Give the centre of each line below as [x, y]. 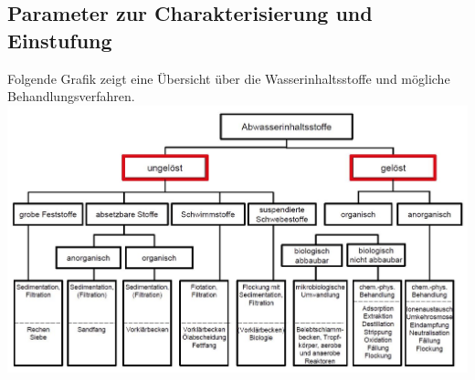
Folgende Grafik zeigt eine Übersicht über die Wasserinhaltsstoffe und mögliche [229, 78]
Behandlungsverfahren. [71, 96]
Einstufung [60, 40]
